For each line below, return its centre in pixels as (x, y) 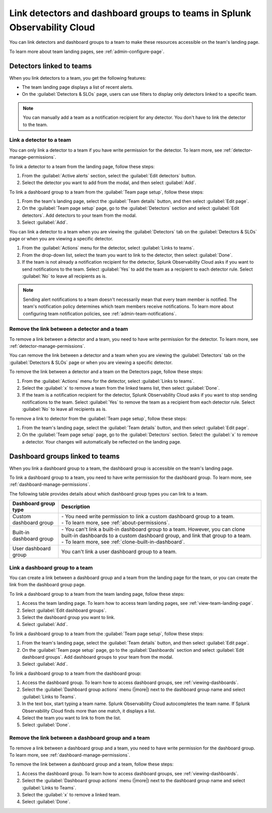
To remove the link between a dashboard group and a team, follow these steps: (91, 764)
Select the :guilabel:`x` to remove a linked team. (71, 794)
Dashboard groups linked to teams (64, 456)
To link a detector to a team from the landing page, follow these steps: (82, 166)
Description (76, 507)
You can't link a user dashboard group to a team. (119, 552)
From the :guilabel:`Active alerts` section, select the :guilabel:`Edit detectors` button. (109, 175)
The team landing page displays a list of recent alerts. (78, 87)
